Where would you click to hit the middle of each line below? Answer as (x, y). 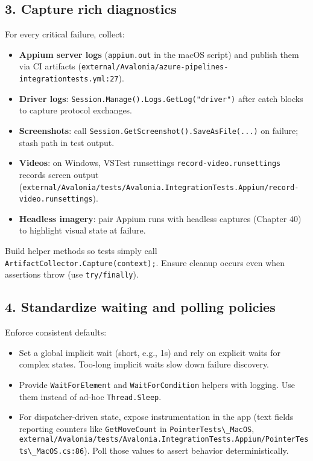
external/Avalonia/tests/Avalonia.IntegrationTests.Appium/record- (161, 187)
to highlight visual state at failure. (82, 230)
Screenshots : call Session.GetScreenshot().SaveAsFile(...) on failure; (159, 131)
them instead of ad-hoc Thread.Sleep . (90, 396)
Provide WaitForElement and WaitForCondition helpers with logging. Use (157, 384)
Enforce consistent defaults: (56, 332)
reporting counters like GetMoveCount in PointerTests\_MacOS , (137, 428)
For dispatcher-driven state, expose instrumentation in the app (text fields (156, 417)
